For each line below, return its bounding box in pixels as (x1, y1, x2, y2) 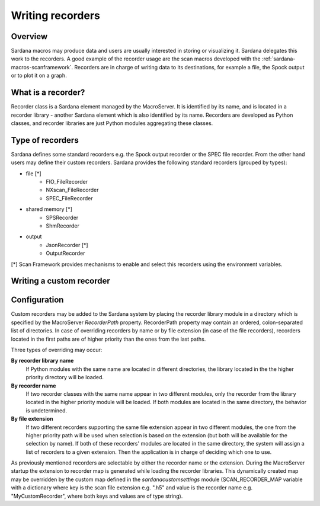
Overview (11, 31, 48, 41)
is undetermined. (25, 406, 68, 414)
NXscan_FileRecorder (46, 187, 99, 194)
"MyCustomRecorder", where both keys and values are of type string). (11, 492, 183, 499)
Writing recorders (11, 9, 100, 22)
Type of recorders (11, 135, 79, 145)
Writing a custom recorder (11, 276, 111, 286)
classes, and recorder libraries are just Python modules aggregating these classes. (11, 119, 213, 127)
